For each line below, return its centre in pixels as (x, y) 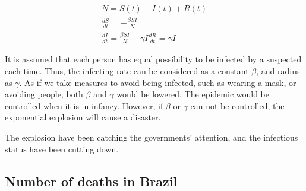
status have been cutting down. (62, 149)
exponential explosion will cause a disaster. (83, 117)
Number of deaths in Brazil (91, 181)
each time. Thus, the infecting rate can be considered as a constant (127, 70)
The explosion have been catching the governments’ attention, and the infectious (152, 137)
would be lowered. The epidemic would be (193, 94)
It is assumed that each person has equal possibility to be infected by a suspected (153, 59)
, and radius (278, 70)
